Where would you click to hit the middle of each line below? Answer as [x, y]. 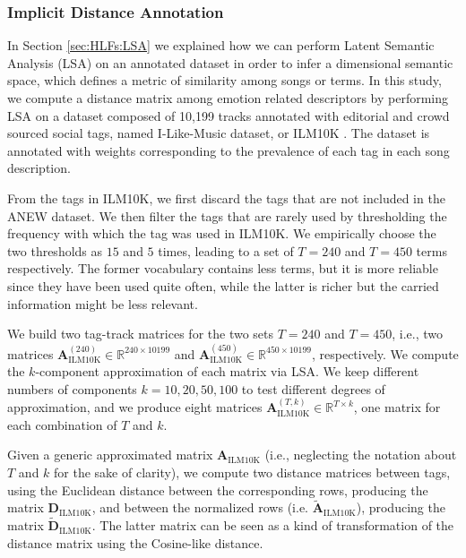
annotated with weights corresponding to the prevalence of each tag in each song [229, 150]
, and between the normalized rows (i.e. [200, 507]
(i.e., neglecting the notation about [361, 455]
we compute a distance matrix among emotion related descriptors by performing [228, 98]
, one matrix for [397, 407]
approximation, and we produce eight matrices [135, 407]
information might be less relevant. [103, 303]
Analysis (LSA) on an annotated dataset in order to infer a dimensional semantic [230, 62]
